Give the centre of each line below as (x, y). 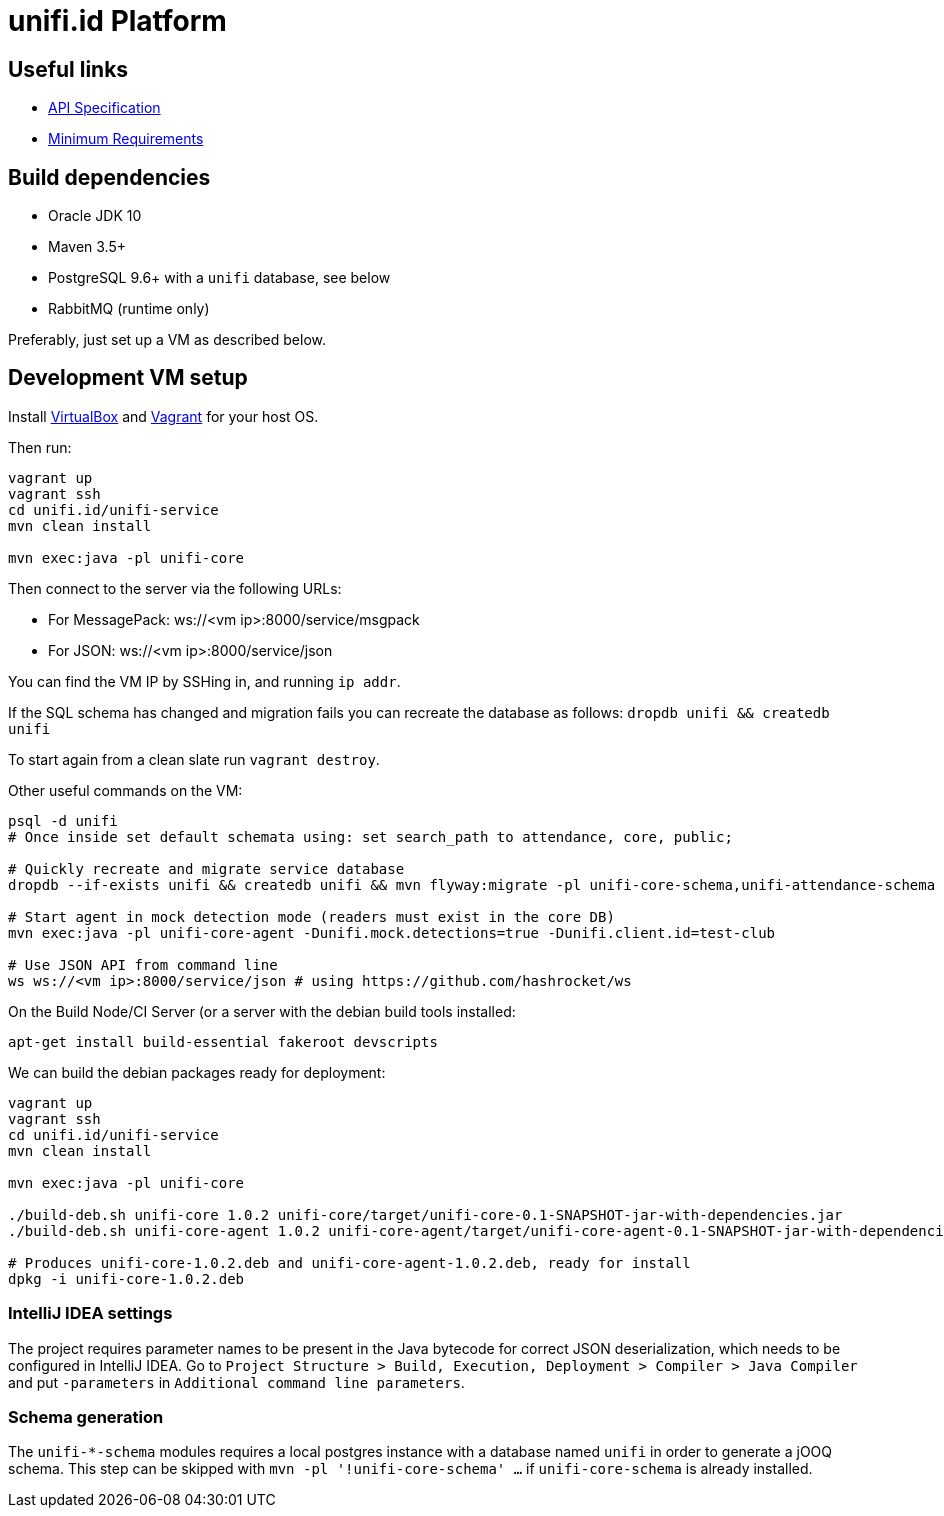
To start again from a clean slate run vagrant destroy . (194, 759)
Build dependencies (109, 177)
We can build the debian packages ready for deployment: (197, 1072)
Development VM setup (128, 378)
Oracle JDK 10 (95, 216)
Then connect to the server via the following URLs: (175, 588)
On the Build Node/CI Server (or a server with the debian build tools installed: (262, 1011)
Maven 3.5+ (87, 247)
